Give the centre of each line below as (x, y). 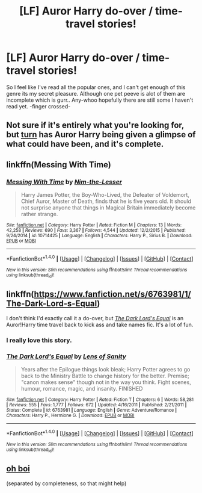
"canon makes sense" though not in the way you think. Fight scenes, (106, 382)
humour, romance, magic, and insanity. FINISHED (82, 389)
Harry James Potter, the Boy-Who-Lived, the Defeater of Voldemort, (105, 195)
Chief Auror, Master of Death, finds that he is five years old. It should (106, 201)
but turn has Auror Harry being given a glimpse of (101, 135)
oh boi (18, 469)
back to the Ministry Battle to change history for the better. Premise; (105, 376)
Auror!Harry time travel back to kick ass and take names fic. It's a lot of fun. (100, 324)
